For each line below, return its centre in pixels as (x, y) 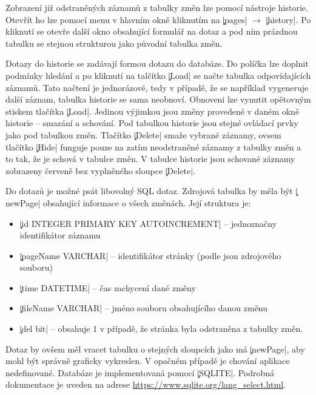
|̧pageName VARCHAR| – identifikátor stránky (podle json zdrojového (150, 255)
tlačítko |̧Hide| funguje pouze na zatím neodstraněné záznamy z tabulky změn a (153, 147)
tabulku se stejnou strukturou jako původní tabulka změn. (114, 43)
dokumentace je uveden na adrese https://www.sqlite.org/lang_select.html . (146, 384)
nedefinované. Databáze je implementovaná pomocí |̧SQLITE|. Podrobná (140, 372)
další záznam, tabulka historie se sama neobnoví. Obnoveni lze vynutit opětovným (158, 99)
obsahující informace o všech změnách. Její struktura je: (147, 202)
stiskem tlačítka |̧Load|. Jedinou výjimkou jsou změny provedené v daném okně (153, 111)
